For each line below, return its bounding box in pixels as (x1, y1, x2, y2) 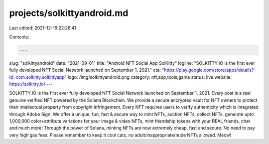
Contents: (9, 34, 29, 40)
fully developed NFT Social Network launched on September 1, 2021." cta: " (9, 67, 164, 73)
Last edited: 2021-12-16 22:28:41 (9, 25, 77, 31)
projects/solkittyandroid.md (9, 7, 129, 18)
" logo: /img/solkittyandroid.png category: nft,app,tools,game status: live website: (64, 74, 232, 80)
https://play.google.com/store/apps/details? (163, 67, 254, 73)
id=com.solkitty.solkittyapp (9, 74, 65, 80)
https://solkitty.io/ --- (9, 81, 53, 87)
